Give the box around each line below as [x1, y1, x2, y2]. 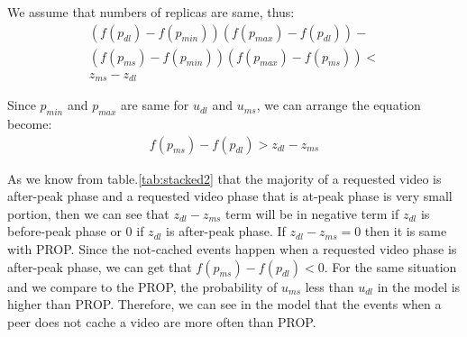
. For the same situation [324, 257, 457, 276]
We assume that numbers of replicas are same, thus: [7, 3, 295, 21]
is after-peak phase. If [166, 222, 286, 241]
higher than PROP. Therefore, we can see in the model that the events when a [7, 295, 442, 314]
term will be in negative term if [225, 204, 399, 223]
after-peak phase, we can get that [7, 257, 192, 276]
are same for [121, 96, 189, 114]
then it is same [364, 222, 447, 241]
